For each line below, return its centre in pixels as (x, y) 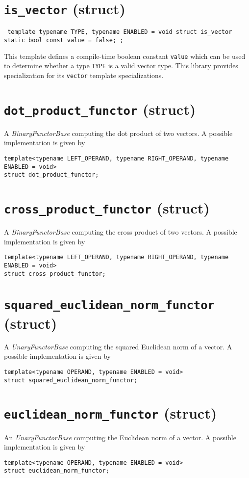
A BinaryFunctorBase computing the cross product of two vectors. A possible (121, 232)
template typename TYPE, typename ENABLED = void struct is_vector (120, 32)
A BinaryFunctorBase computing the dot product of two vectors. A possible (118, 133)
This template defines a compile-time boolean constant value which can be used (125, 56)
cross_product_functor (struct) (107, 208)
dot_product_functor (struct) (100, 109)
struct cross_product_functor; (55, 274)
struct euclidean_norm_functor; (57, 471)
